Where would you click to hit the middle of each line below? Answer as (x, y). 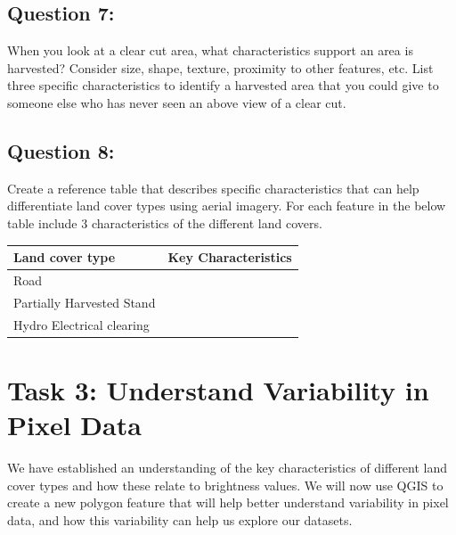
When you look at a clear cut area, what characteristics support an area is (210, 50)
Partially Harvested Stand (85, 302)
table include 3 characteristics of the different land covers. (165, 222)
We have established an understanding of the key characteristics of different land (228, 467)
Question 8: (61, 150)
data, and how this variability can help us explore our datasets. (180, 519)
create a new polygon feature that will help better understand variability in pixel (228, 502)
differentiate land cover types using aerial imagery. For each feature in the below (227, 206)
